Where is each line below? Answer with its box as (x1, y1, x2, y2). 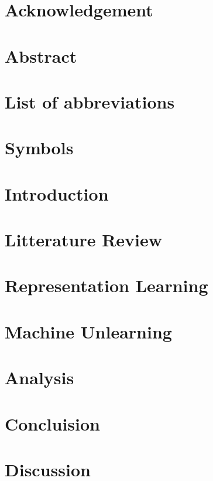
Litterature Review (5, 228, 163, 252)
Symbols (5, 136, 74, 160)
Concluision (5, 411, 100, 435)
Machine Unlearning (5, 319, 172, 343)
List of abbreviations (5, 89, 175, 113)
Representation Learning (5, 273, 208, 297)
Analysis (5, 365, 74, 389)
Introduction (5, 181, 109, 205)
